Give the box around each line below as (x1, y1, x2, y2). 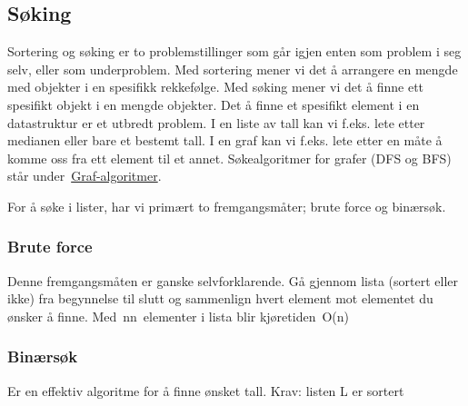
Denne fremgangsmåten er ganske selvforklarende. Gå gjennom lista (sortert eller (7, 271, 458, 290)
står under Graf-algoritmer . (7, 166, 162, 185)
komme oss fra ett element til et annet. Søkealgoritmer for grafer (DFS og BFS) (7, 148, 452, 167)
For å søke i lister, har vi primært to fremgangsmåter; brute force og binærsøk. (7, 196, 446, 215)
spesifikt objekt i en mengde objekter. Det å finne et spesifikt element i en (7, 94, 420, 114)
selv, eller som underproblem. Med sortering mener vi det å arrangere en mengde (7, 59, 458, 78)
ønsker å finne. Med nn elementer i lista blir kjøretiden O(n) (7, 306, 350, 325)
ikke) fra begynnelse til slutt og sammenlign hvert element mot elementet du (7, 289, 433, 308)
